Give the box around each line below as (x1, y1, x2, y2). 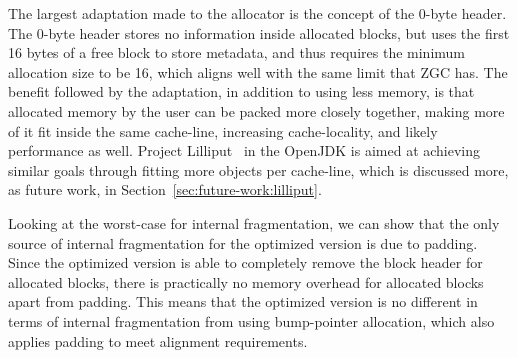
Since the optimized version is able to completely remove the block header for (8, 252, 483, 273)
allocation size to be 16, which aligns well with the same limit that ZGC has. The (8, 61, 508, 82)
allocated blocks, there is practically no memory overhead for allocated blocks (8, 271, 484, 292)
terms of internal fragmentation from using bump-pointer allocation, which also (8, 310, 495, 331)
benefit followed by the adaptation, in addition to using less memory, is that (8, 81, 475, 102)
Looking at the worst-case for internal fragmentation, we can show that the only (8, 212, 500, 233)
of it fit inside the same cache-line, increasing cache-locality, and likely (8, 120, 438, 141)
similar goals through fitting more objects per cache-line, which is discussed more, (8, 159, 509, 180)
